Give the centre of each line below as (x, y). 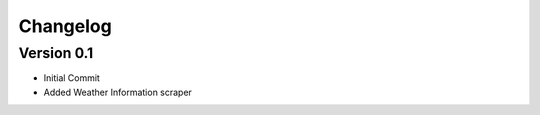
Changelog (65, 26)
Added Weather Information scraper (117, 92)
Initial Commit (71, 78)
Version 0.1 (56, 53)
